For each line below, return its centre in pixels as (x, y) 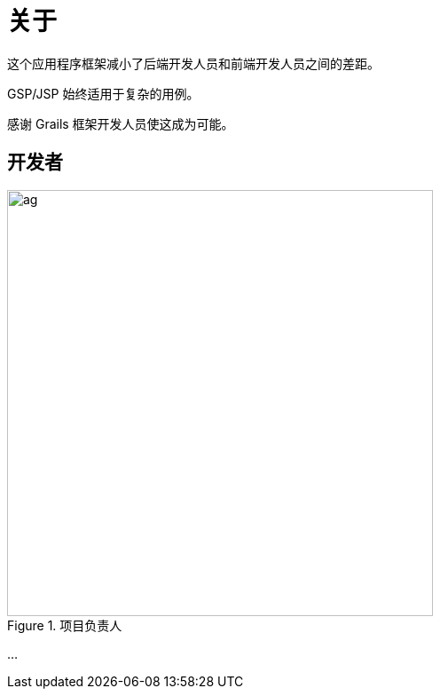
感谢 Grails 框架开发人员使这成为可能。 (121, 123)
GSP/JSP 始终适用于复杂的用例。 (103, 93)
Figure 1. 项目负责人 (65, 625)
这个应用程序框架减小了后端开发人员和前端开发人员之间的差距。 (193, 63)
